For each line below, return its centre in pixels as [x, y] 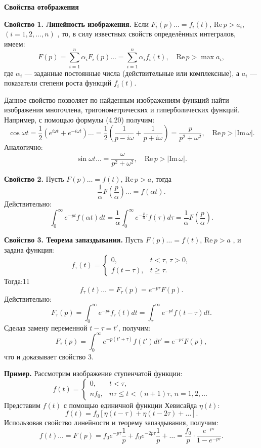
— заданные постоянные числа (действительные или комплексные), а [132, 73]
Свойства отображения [41, 7]
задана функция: [29, 249]
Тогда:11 [17, 281]
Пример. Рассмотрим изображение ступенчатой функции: [93, 373]
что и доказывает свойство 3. [49, 356]
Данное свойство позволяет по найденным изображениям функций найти [117, 99]
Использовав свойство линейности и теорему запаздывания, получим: [111, 422]
